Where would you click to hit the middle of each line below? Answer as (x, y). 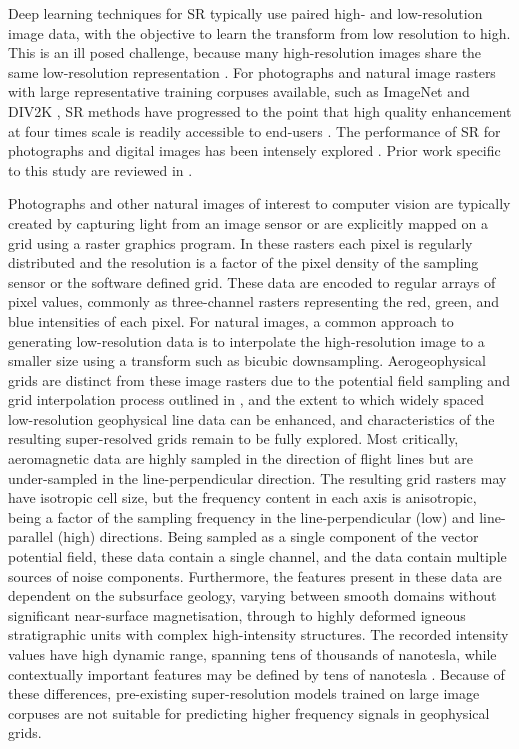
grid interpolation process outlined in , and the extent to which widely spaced (246, 399)
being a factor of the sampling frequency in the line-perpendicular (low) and (241, 516)
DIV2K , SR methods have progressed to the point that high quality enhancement (260, 110)
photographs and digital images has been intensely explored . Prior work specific (254, 150)
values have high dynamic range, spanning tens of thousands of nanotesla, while (252, 654)
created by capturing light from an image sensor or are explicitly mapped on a (248, 222)
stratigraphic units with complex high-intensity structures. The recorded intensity (258, 634)
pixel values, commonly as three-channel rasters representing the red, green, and (254, 301)
